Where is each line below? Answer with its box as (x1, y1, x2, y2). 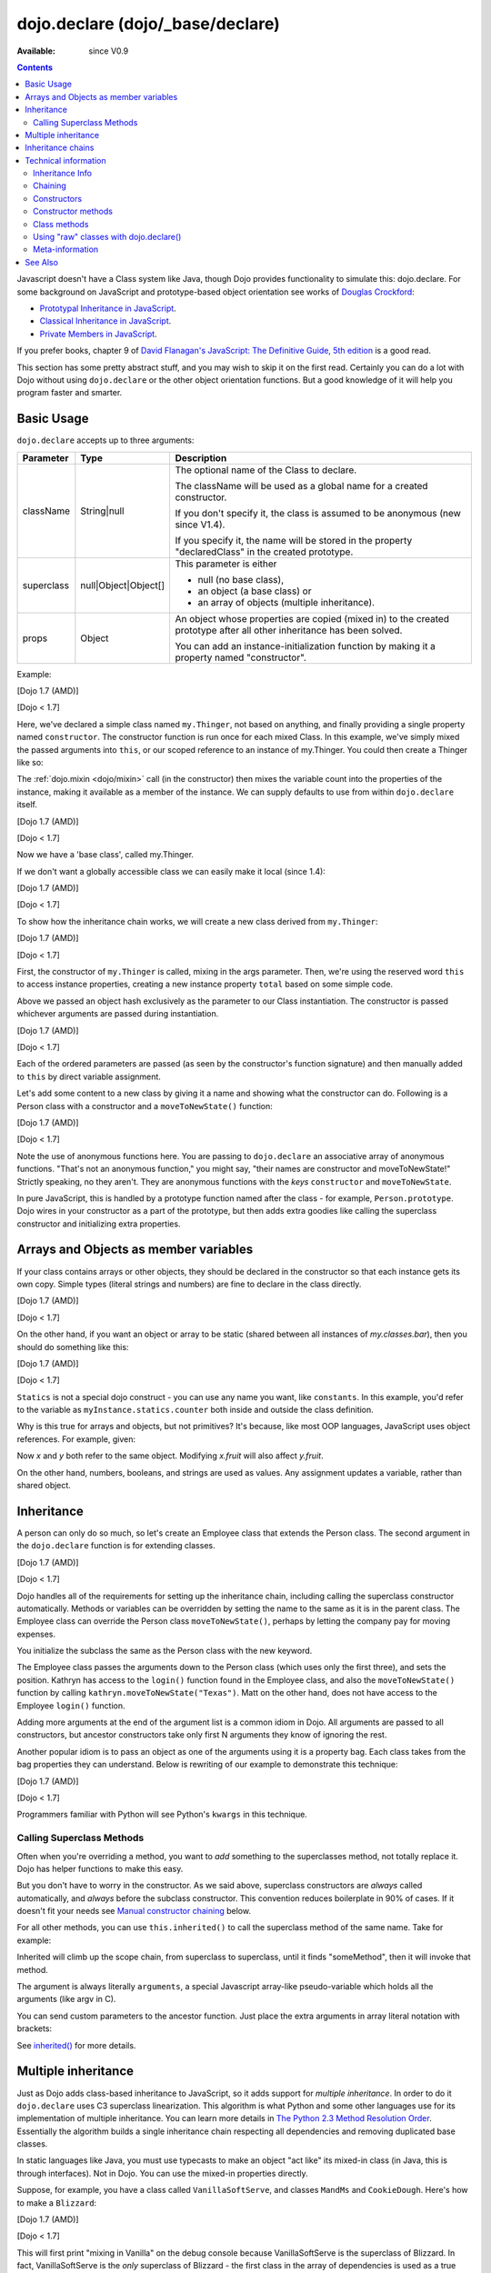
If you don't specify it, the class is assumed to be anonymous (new (175, 506, 461, 519)
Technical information (25, 155, 106, 165)
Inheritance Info (33, 168, 93, 179)
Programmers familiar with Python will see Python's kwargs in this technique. (16, 1809, 308, 1820)
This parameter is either (175, 557, 277, 570)
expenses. (16, 1628, 56, 1639)
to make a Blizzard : (16, 2197, 97, 2208)
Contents (16, 62, 54, 73)
